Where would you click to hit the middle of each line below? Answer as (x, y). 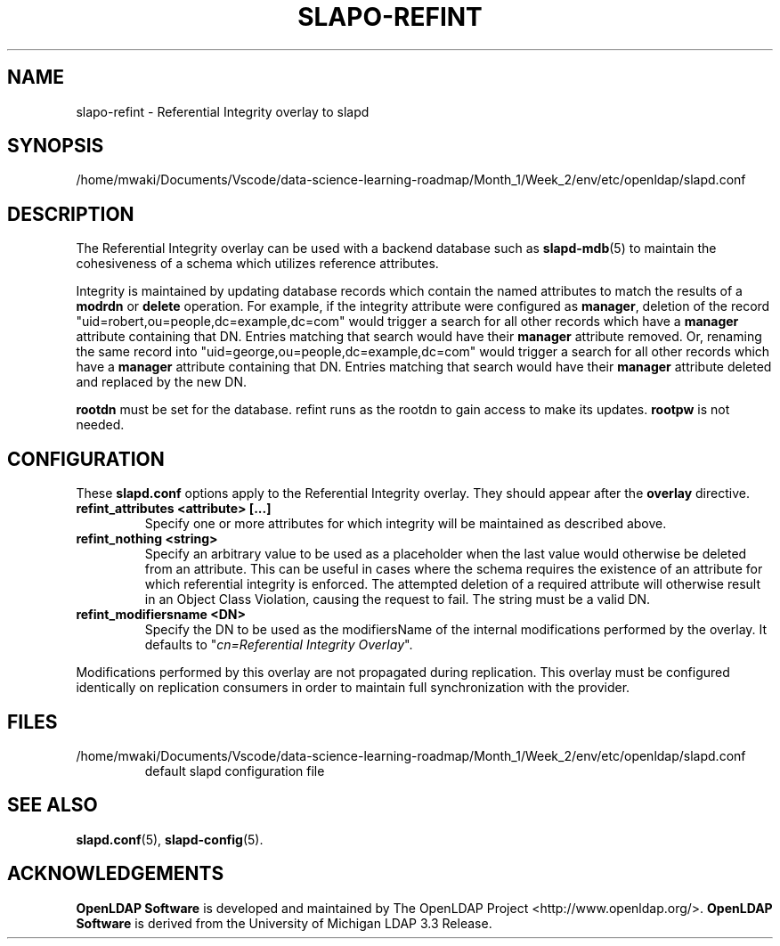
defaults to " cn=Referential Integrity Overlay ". (279, 645)
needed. (100, 425)
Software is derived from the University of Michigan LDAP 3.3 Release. (284, 923)
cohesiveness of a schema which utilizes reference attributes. (257, 264)
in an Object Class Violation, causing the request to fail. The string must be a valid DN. (398, 599)
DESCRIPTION (71, 214)
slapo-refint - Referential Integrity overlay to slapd (223, 111)
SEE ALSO (53, 805)
